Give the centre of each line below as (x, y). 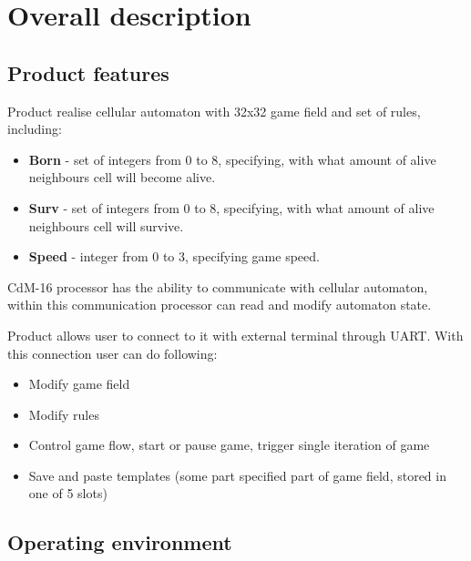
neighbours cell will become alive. (122, 177)
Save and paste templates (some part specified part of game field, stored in (237, 475)
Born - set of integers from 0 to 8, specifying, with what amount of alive (232, 159)
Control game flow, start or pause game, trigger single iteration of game (229, 445)
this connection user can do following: (113, 353)
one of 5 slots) (68, 493)
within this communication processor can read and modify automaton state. (220, 305)
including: (35, 129)
